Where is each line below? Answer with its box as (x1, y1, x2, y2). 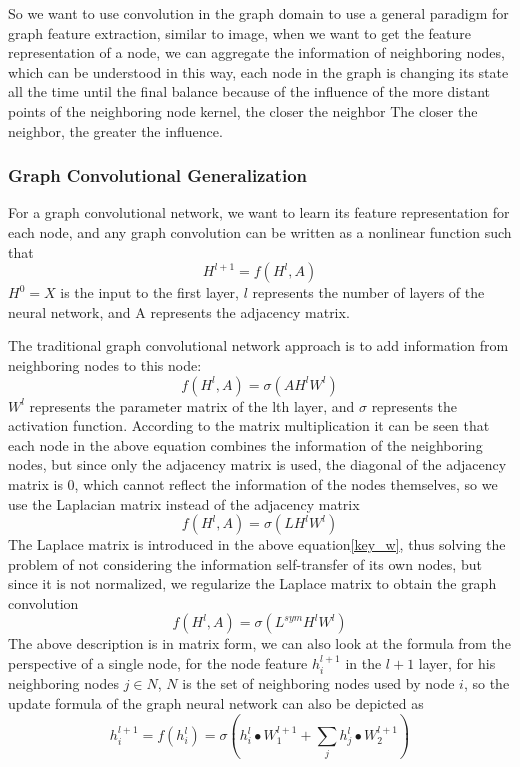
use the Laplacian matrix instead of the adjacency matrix (8, 493, 360, 514)
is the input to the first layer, (60, 282, 239, 303)
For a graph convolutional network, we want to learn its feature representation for (8, 202, 510, 223)
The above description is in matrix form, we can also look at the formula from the (8, 633, 511, 654)
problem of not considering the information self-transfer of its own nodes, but (8, 553, 482, 574)
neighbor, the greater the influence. (8, 120, 223, 141)
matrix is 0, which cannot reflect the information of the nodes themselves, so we (8, 473, 498, 494)
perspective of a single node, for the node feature (8, 653, 308, 674)
